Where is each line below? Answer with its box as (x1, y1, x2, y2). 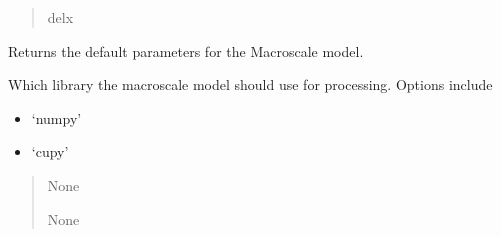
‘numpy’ (31, 107, 82, 128)
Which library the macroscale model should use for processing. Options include (8, 74, 493, 95)
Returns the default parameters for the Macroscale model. (8, 40, 364, 61)
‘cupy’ (31, 141, 69, 162)
